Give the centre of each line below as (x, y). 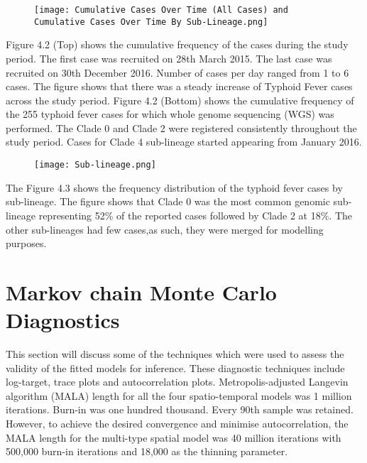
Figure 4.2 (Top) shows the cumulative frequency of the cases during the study (177, 44)
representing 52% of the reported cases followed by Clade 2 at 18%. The (195, 215)
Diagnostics (63, 320)
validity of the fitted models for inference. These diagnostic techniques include (175, 367)
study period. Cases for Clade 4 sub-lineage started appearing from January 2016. (184, 142)
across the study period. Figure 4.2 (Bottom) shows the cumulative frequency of (180, 100)
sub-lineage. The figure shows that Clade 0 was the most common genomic (168, 201)
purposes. (26, 243)
